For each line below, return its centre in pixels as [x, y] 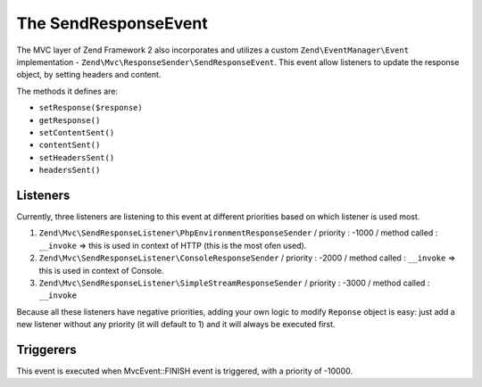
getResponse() [70, 120]
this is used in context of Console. [101, 270]
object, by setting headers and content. [89, 75]
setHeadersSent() [77, 157]
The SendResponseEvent [112, 23]
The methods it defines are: [67, 91]
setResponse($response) [91, 108]
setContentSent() [77, 132]
